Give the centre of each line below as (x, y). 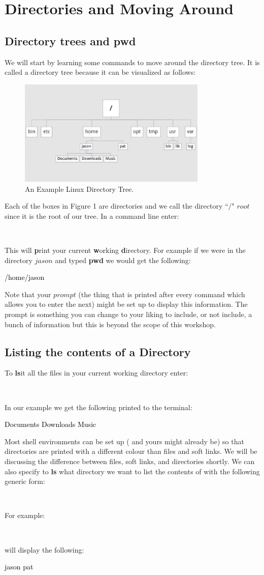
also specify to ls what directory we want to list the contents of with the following (132, 471)
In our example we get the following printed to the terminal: (98, 407)
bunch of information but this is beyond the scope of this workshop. (110, 324)
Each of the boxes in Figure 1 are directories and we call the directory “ (117, 206)
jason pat (19, 567)
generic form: (25, 481)
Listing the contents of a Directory (98, 351)
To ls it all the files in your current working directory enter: (96, 373)
